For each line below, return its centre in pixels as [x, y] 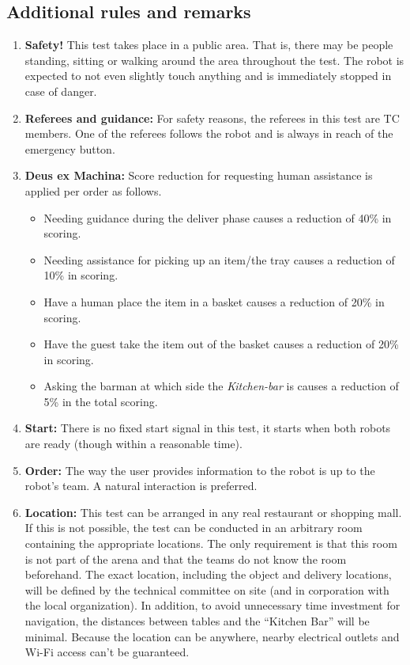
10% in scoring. [81, 275]
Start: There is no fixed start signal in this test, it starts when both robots [208, 428]
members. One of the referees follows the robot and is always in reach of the [209, 133]
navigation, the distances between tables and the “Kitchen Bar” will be [197, 621]
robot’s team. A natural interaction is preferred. [141, 486]
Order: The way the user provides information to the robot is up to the [200, 470]
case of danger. [61, 91]
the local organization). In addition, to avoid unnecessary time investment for [213, 605]
